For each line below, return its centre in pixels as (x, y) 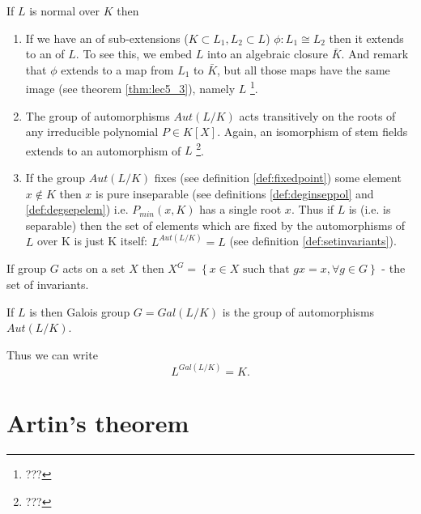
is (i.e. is (370, 209)
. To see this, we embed (134, 54)
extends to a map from (117, 69)
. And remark (375, 54)
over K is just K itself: (92, 241)
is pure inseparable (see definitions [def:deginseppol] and (235, 193)
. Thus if (313, 209)
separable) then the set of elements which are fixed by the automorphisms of (215, 225)
